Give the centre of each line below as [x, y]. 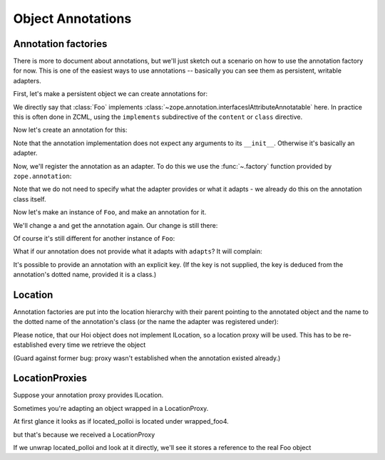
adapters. [27, 80]
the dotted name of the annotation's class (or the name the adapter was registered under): [146, 322]
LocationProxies [50, 378]
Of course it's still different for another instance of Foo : [94, 238]
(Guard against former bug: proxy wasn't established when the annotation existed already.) [147, 358]
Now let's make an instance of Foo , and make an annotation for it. [110, 212]
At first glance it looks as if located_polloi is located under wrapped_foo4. [121, 422]
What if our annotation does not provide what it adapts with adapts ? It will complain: [138, 251]
